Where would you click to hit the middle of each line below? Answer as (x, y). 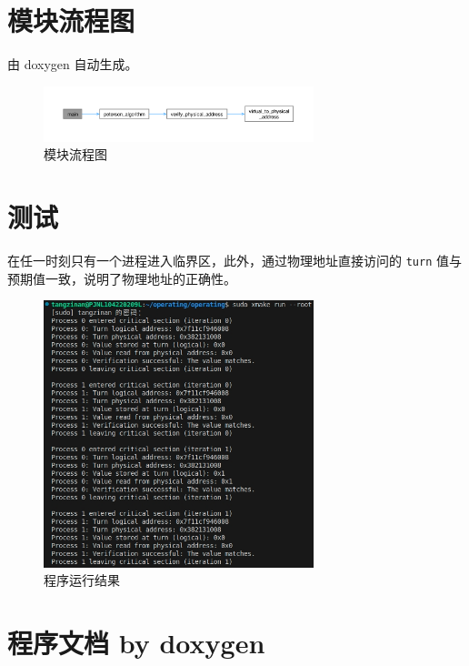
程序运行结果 (82, 580)
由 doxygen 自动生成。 (73, 64)
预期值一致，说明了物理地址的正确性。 (122, 278)
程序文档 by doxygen (136, 643)
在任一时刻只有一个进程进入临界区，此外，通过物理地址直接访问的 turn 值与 (234, 260)
